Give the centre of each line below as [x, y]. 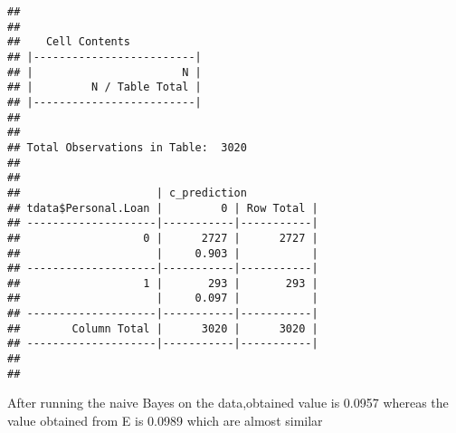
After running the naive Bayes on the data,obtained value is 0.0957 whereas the [228, 403]
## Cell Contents [69, 42]
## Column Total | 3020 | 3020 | [163, 328]
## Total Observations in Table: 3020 [127, 147]
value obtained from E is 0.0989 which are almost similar [165, 420]
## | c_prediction [127, 192]
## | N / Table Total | [104, 87]
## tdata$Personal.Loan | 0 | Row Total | [163, 208]
